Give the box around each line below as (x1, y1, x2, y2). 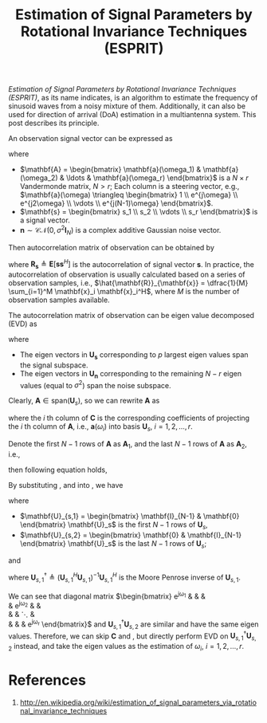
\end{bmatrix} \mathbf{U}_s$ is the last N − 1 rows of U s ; (19, 538, 207, 550)
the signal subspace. (19, 360, 88, 370)
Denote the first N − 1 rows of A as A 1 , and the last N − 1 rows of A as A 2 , (8, 438, 247, 450)
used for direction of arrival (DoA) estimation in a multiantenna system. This (8, 110, 257, 120)
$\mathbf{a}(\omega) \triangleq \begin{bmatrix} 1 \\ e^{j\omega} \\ (19, 190, 238, 200)
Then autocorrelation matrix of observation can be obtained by (8, 242, 215, 252)
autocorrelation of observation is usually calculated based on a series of (8, 269, 245, 280)
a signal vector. (19, 215, 70, 225)
